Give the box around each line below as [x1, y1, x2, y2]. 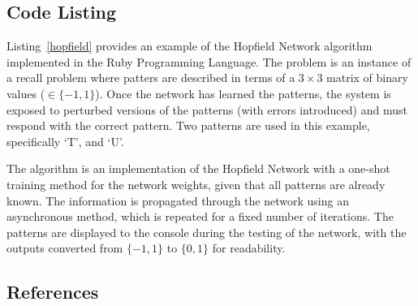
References [6, 279, 99, 304]
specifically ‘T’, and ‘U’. [6, 132, 124, 149]
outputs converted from [6, 239, 123, 256]
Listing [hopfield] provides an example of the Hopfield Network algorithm [6, 37, 373, 54]
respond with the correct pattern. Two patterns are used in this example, [6, 117, 370, 134]
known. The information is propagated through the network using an [6, 192, 349, 209]
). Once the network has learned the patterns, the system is [95, 84, 391, 101]
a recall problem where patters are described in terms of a [6, 69, 295, 86]
